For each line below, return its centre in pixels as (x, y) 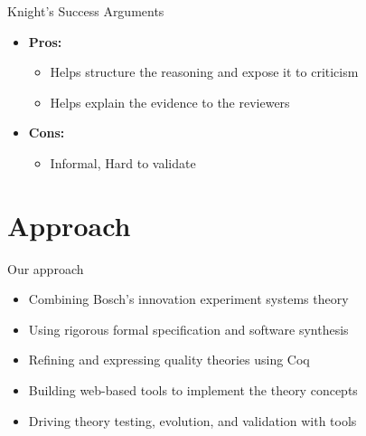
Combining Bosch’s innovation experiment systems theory (188, 299)
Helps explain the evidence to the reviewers (170, 102)
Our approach (46, 268)
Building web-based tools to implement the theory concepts (193, 390)
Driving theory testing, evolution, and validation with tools (192, 420)
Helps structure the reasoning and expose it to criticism (204, 72)
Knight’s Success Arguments (86, 11)
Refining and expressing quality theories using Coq (169, 360)
